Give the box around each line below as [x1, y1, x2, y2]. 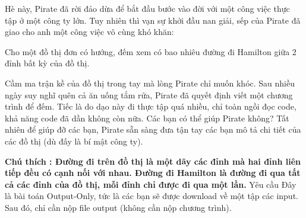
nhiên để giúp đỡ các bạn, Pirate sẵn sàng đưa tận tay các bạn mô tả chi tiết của [5, 123, 301, 136]
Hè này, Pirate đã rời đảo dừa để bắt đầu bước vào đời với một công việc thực [5, 2, 290, 14]
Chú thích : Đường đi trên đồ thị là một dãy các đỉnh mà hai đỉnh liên [5, 155, 301, 167]
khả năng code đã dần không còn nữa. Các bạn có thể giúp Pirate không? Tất [5, 111, 289, 124]
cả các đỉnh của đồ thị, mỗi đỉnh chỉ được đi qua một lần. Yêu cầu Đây [5, 178, 296, 190]
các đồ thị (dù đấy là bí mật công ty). [5, 134, 143, 147]
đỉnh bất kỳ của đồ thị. [5, 57, 90, 69]
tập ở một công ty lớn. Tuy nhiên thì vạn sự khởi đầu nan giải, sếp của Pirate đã [5, 14, 301, 26]
